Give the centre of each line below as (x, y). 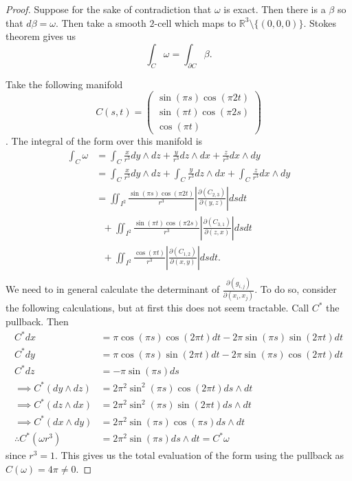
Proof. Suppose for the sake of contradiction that (109, 9)
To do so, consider (298, 289)
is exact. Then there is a (275, 9)
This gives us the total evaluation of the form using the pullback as (202, 455)
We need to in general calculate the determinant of (113, 289)
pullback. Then (37, 321)
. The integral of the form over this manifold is (104, 141)
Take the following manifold (64, 84)
